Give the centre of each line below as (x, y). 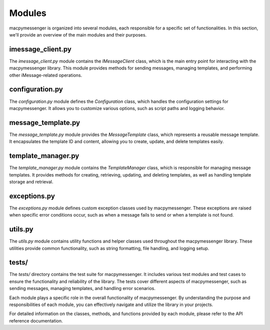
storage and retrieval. (31, 181)
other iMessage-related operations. (46, 75)
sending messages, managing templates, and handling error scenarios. (82, 288)
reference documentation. (36, 320)
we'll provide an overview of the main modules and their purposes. (78, 34)
